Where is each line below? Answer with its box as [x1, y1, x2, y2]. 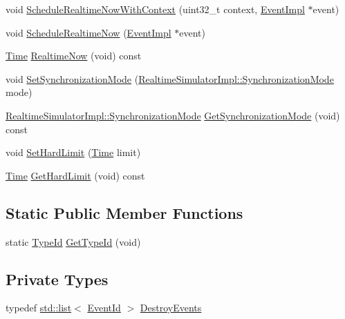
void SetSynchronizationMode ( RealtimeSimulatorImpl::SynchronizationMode [6, 71, 334, 86]
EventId [87, 300, 121, 315]
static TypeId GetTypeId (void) [6, 234, 141, 249]
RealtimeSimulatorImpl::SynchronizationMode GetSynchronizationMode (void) [6, 108, 340, 122]
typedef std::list [6, 300, 72, 315]
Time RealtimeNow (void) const [6, 48, 142, 63]
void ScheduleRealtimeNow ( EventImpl [6, 25, 171, 39]
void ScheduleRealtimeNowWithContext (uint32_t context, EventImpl [6, 2, 305, 16]
